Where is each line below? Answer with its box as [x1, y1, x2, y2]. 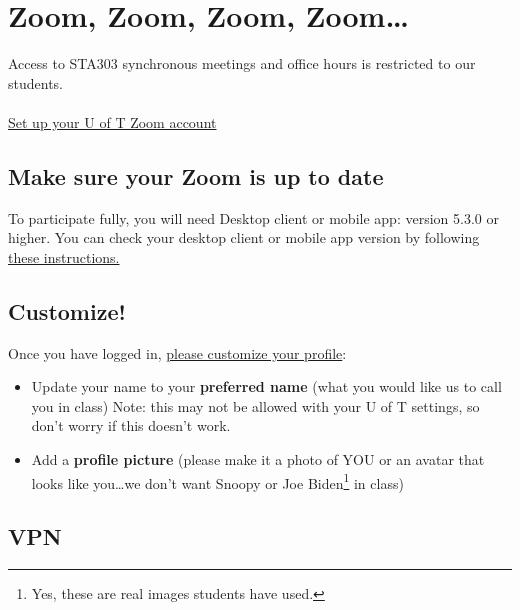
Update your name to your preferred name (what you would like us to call [31, 376, 502, 397]
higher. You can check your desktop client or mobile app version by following [8, 227, 480, 248]
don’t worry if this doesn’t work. [31, 415, 231, 436]
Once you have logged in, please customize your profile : [8, 342, 347, 363]
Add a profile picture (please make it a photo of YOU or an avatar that [31, 449, 485, 470]
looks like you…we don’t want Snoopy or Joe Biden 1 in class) [31, 469, 404, 493]
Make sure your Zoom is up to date [8, 160, 384, 191]
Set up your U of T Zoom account [8, 111, 217, 132]
